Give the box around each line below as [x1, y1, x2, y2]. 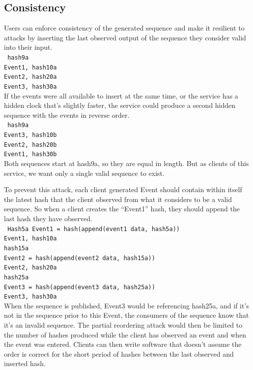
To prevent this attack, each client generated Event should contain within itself [4, 184, 242, 195]
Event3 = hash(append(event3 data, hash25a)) [4, 283, 155, 291]
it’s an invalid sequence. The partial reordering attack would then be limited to [4, 320, 243, 330]
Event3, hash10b [4, 132, 57, 139]
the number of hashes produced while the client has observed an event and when [4, 329, 247, 339]
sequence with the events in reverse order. [4, 109, 130, 120]
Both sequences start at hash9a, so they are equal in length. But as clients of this [4, 158, 249, 168]
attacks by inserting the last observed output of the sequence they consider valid [4, 32, 246, 42]
